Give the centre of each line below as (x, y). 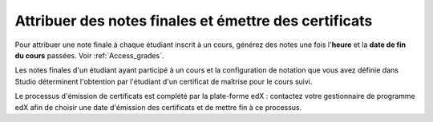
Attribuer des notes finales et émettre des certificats (194, 21)
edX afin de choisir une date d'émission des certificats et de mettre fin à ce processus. (158, 107)
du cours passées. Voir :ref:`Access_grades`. (89, 55)
